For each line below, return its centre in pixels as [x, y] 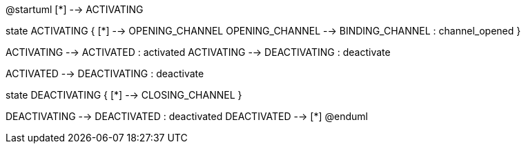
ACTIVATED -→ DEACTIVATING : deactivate [105, 73]
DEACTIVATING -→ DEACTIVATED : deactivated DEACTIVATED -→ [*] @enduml [187, 116]
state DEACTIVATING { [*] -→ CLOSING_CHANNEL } [124, 95]
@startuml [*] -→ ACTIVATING [75, 9]
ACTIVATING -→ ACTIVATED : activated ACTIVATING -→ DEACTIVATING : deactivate [198, 52]
